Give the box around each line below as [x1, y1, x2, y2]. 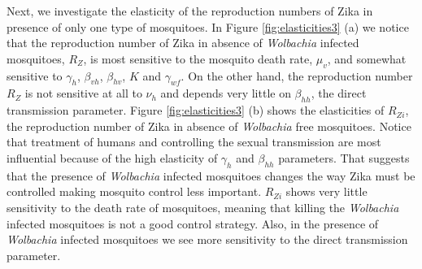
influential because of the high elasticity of [7, 149, 218, 166]
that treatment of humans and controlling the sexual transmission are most [7, 133, 381, 150]
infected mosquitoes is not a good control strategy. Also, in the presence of [7, 215, 379, 232]
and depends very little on [160, 85, 291, 102]
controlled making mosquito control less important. [7, 183, 262, 200]
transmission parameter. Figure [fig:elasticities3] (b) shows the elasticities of [7, 102, 385, 119]
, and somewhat [327, 50, 407, 67]
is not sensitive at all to [24, 85, 142, 102]
